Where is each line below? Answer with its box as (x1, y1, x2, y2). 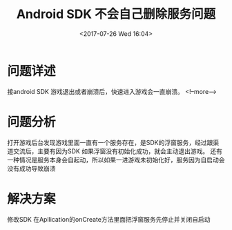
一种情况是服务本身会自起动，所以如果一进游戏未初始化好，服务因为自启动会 (7, 155, 225, 164)
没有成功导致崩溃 (7, 164, 56, 173)
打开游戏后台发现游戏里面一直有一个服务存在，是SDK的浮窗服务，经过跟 (7, 138, 213, 146)
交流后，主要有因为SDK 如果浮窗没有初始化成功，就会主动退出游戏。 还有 (12, 146, 223, 155)
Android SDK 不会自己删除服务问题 (16, 6, 216, 22)
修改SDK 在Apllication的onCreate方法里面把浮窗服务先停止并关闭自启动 (7, 215, 211, 223)
